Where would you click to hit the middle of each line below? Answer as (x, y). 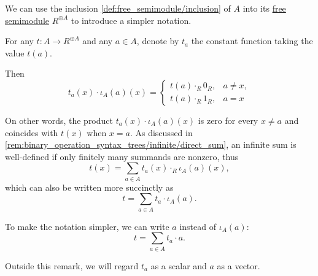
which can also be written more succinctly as (89, 187)
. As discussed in (161, 132)
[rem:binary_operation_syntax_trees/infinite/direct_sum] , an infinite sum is (151, 144)
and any (98, 41)
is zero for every (228, 120)
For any (19, 41)
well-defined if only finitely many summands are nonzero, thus (122, 156)
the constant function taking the (252, 41)
